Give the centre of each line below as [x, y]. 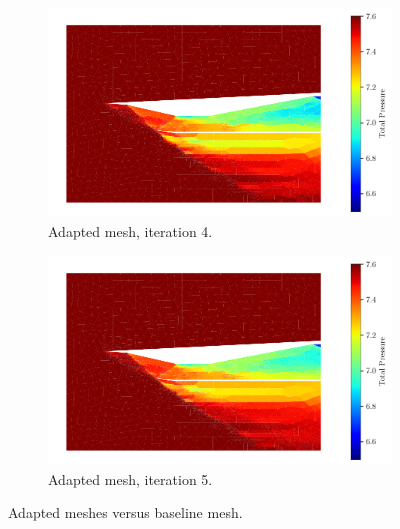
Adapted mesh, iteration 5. [130, 478]
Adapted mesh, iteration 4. [130, 231]
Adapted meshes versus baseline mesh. [125, 512]
